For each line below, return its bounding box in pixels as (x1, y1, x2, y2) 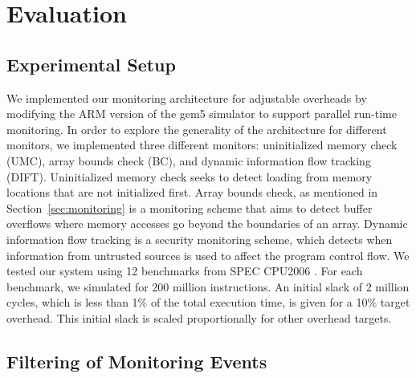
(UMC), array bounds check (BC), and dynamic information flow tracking (6, 152, 371, 169)
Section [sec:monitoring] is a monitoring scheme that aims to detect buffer (6, 199, 373, 216)
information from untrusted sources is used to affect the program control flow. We (6, 246, 410, 263)
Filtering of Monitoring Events (6, 348, 267, 373)
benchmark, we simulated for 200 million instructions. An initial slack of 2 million (6, 278, 410, 295)
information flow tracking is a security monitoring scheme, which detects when (6, 230, 393, 247)
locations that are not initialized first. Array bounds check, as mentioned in (6, 184, 378, 201)
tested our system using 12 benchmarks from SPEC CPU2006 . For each (6, 262, 363, 279)
